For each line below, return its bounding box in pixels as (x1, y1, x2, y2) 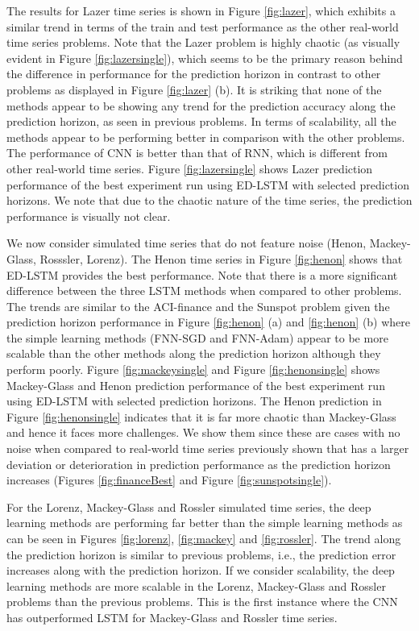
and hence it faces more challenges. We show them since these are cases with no (6, 424, 400, 441)
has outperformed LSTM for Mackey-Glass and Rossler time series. (6, 608, 338, 625)
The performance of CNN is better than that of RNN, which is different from (6, 144, 388, 161)
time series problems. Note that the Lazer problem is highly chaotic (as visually (6, 34, 400, 51)
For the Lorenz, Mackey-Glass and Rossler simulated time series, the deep (6, 498, 371, 515)
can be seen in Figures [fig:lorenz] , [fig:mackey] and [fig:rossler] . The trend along (6, 530, 401, 546)
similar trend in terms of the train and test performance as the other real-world (6, 18, 399, 35)
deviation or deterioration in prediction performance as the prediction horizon (6, 455, 391, 472)
